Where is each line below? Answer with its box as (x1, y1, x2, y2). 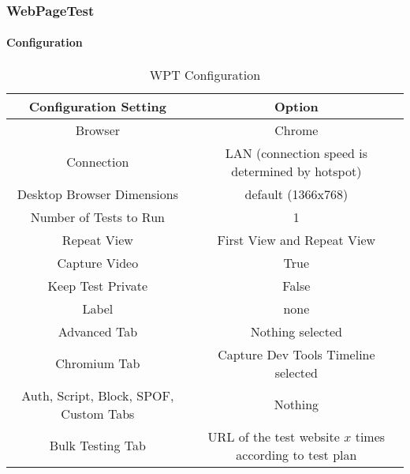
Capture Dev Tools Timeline (218, 344, 375, 363)
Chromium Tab (55, 354, 140, 373)
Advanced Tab (58, 322, 138, 340)
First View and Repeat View (217, 230, 376, 249)
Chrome (274, 120, 319, 139)
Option (274, 96, 319, 115)
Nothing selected (250, 322, 342, 340)
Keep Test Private (47, 276, 148, 295)
